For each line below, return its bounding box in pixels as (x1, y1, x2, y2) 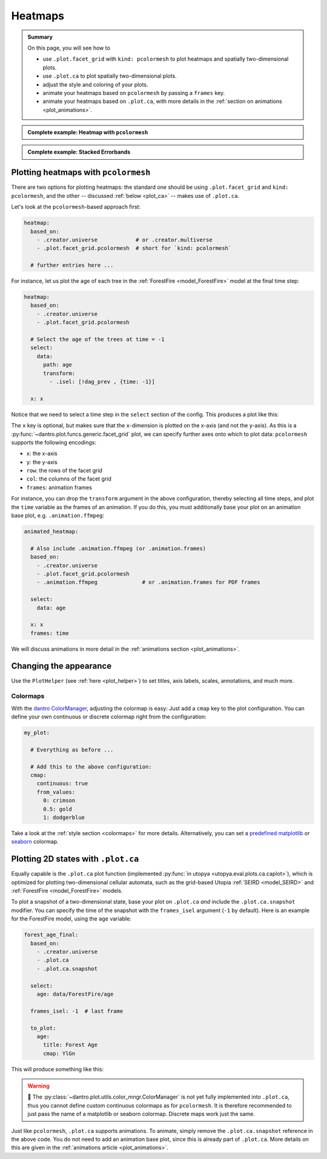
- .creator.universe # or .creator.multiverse (36, 236, 213, 243)
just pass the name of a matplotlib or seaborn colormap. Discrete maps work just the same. (27, 1111, 256, 1118)
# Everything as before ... (30, 746, 114, 753)
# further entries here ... (30, 262, 114, 269)
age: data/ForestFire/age (36, 990, 114, 997)
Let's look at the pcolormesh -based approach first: (11, 203, 141, 211)
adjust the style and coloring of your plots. (42, 80, 148, 88)
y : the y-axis (26, 458, 58, 465)
